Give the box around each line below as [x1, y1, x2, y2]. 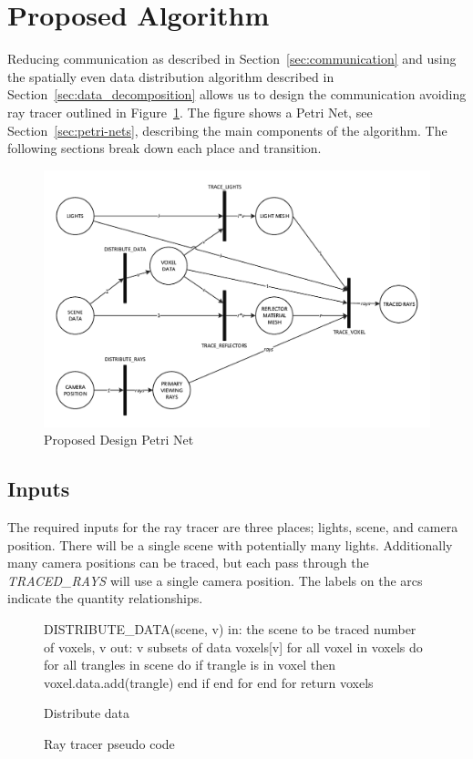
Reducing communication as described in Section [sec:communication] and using [7, 49, 457, 68]
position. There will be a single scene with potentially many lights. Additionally [7, 535, 453, 554]
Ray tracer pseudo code [44, 733, 175, 753]
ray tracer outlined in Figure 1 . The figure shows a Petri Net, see [7, 102, 373, 121]
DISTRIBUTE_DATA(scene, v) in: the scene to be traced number [44, 620, 416, 639]
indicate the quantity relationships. [7, 589, 203, 608]
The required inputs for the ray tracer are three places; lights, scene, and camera [7, 518, 458, 537]
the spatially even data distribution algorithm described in [7, 67, 334, 86]
